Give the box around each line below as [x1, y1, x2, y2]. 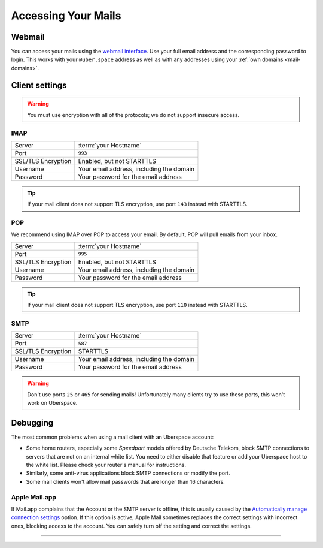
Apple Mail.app [11, 493, 57, 501]
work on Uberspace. [27, 399, 78, 407]
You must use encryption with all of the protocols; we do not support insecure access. [27, 111, 240, 118]
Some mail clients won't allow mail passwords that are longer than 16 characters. [26, 478, 226, 485]
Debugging [11, 417, 54, 428]
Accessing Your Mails [11, 9, 121, 22]
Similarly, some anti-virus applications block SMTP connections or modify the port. [26, 469, 230, 477]
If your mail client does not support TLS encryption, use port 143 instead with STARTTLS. [27, 201, 248, 208]
